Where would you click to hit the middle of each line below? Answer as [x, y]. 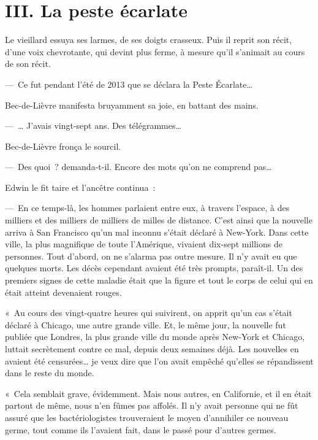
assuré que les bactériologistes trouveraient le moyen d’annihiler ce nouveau [147, 417]
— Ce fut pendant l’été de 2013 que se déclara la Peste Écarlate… [129, 84]
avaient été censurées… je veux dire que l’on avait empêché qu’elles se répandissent [159, 361]
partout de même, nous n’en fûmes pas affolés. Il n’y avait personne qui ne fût [152, 405]
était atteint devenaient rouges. [63, 292]
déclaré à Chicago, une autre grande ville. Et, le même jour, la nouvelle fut [146, 324]
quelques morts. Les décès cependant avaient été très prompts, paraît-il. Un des [154, 268]
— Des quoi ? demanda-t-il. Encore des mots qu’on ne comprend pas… [138, 167]
